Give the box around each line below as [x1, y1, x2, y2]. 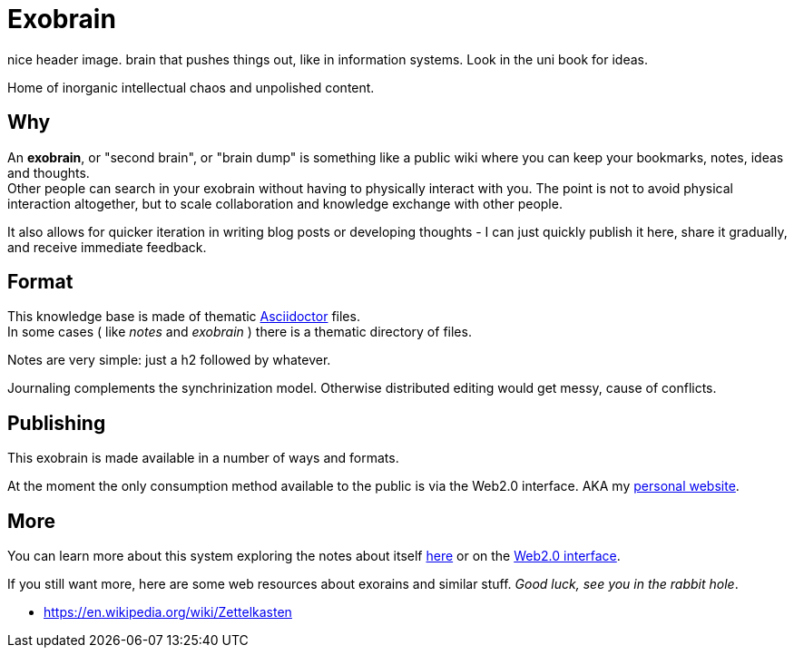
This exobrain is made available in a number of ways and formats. [7, 450, 399, 466]
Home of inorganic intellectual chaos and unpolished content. [7, 79, 375, 95]
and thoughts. [7, 164, 90, 181]
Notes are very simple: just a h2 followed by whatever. [7, 352, 331, 368]
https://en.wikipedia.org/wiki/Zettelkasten [44, 604, 292, 621]
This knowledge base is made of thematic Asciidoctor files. [7, 308, 360, 325]
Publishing [7, 411, 106, 435]
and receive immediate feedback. [7, 239, 207, 255]
